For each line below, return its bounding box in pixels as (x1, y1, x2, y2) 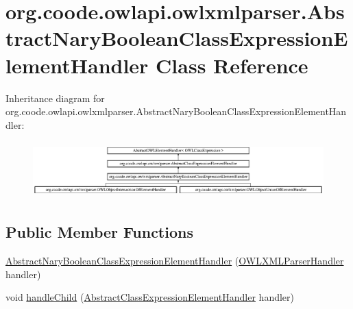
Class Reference (156, 51, 308, 79)
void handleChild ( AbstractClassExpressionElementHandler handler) (5, 290, 295, 304)
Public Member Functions (5, 221, 193, 243)
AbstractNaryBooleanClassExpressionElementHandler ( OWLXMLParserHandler (5, 254, 344, 268)
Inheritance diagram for (5, 90, 105, 105)
